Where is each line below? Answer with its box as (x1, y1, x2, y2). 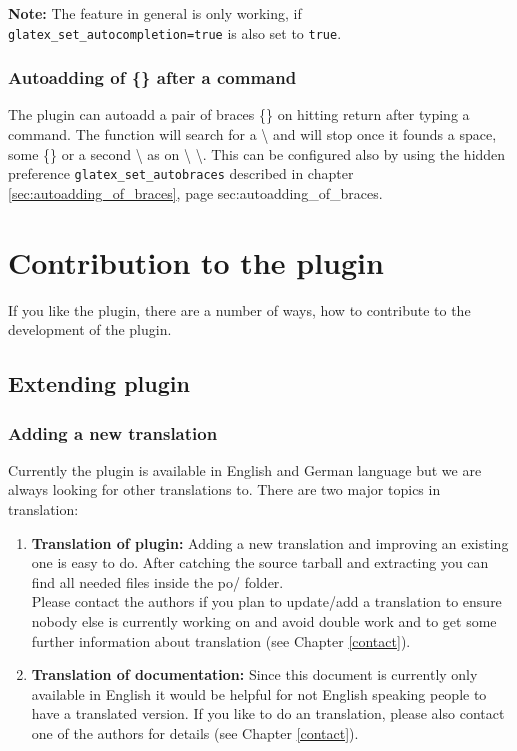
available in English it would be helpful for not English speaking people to (31, 683, 487, 704)
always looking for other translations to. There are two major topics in (8, 479, 441, 500)
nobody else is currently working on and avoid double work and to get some (31, 610, 497, 631)
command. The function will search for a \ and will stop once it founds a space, (8, 124, 497, 145)
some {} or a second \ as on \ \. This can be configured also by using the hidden (8, 143, 506, 164)
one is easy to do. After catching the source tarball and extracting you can (31, 552, 489, 573)
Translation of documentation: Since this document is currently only (31, 664, 478, 685)
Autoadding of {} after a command (8, 65, 297, 90)
